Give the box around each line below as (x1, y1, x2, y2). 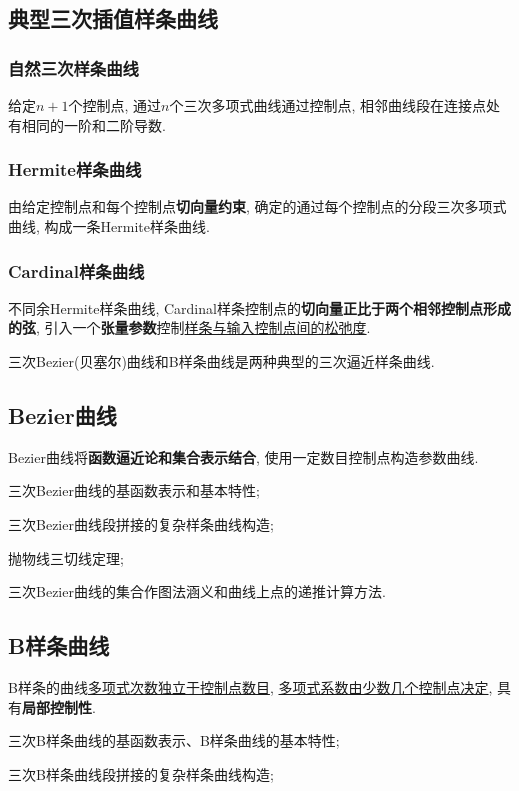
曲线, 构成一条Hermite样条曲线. (8, 216, 210, 236)
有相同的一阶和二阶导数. (8, 114, 166, 135)
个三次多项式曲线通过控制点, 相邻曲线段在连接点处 (169, 95, 501, 115)
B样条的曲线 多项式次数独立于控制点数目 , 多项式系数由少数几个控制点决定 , (8, 676, 493, 697)
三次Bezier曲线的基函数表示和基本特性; (8, 480, 260, 501)
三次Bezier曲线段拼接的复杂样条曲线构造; (8, 513, 274, 534)
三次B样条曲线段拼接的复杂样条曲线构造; (8, 763, 274, 784)
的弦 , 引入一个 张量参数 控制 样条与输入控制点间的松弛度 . (8, 317, 371, 338)
